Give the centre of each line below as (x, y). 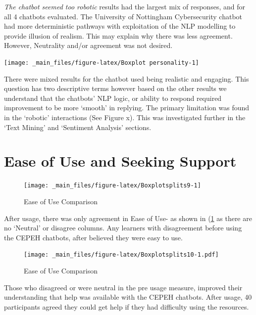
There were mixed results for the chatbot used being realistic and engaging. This (127, 78)
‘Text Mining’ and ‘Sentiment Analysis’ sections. (78, 127)
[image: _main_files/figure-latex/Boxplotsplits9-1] (112, 186)
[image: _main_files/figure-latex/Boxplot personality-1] (102, 63)
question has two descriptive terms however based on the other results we (115, 88)
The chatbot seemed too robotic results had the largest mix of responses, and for (125, 6)
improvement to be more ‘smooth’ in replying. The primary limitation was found (127, 108)
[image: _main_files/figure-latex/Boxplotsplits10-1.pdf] (121, 255)
